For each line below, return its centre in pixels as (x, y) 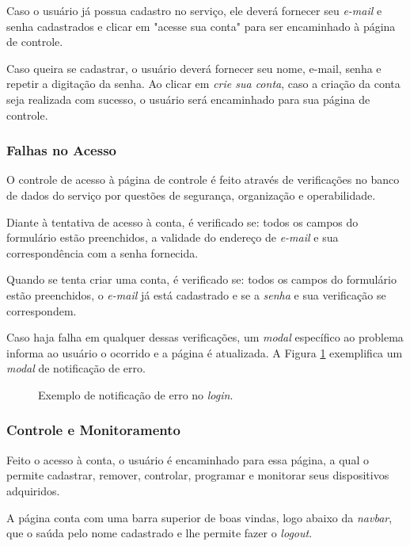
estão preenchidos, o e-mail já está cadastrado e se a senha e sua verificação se (196, 294)
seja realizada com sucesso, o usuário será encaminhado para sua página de (188, 99)
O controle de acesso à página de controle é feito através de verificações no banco (203, 179)
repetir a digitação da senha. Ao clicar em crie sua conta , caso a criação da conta (203, 84)
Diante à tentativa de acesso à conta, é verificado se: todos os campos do (182, 221)
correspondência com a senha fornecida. (102, 252)
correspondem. (42, 310)
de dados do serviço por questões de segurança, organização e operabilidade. (191, 195)
